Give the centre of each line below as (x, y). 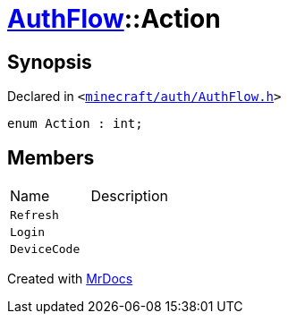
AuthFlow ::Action (114, 19)
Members (51, 157)
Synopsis (50, 62)
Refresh (34, 215)
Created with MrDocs (70, 279)
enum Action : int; (75, 124)
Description (129, 196)
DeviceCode (45, 249)
